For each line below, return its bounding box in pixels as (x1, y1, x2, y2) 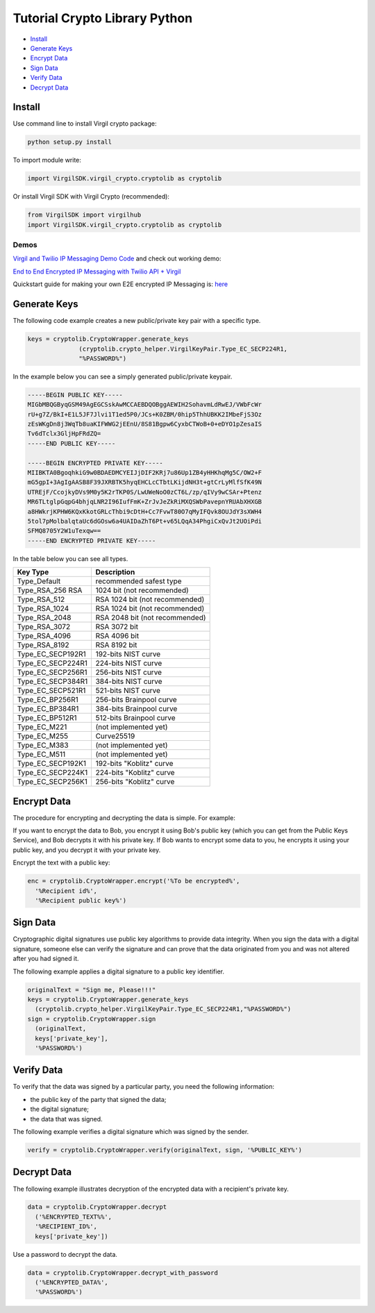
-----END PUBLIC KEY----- (27, 440, 116, 447)
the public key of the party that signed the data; (30, 1095, 167, 1103)
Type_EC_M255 (17, 731, 69, 741)
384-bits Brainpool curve (95, 704, 178, 714)
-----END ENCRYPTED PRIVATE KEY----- (27, 537, 156, 544)
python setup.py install (27, 138, 112, 146)
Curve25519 (95, 731, 135, 741)
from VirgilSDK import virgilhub (27, 211, 142, 219)
